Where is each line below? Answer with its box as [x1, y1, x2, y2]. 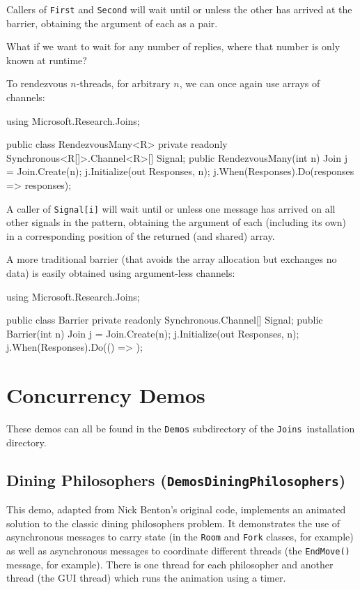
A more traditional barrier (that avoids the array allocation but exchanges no [6, 252, 337, 266]
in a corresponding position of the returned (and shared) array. [6, 228, 275, 243]
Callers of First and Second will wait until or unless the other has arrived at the [6, 2, 352, 16]
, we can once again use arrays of [179, 76, 320, 91]
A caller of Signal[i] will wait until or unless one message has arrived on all [6, 201, 336, 215]
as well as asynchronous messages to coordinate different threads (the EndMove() [6, 543, 350, 557]
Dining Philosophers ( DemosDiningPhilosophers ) [6, 469, 346, 490]
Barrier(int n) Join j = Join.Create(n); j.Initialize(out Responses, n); [6, 326, 299, 340]
